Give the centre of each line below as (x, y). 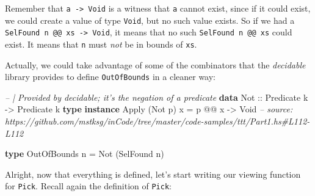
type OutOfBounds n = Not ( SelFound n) (85, 154)
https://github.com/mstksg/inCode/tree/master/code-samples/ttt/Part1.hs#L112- (157, 121)
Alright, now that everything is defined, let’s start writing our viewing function (153, 174)
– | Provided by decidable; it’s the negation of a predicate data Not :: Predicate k (157, 97)
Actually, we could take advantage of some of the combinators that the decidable (155, 64)
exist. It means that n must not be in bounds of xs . (101, 44)
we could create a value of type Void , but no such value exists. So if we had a (150, 20)
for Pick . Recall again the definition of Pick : (88, 186)
